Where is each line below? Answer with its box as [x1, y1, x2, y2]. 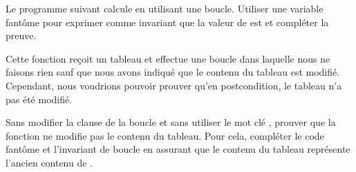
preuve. [6, 28, 37, 43]
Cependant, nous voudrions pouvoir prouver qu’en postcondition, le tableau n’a [6, 78, 342, 92]
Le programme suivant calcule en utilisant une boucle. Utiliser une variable [6, 1, 324, 15]
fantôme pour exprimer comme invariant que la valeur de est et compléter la [6, 14, 329, 29]
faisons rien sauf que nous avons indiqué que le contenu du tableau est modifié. [6, 65, 340, 79]
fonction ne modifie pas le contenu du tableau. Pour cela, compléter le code [6, 128, 324, 142]
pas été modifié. [6, 92, 73, 106]
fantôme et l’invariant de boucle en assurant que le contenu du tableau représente [6, 142, 350, 156]
